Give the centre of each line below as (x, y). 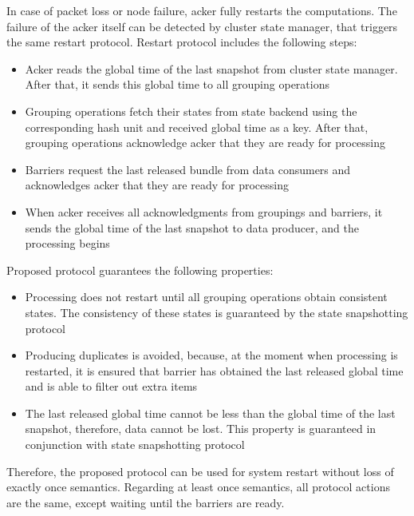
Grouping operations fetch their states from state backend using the (191, 111)
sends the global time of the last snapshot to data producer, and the (192, 227)
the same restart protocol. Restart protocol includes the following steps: (182, 42)
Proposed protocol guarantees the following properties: (140, 270)
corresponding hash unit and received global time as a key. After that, (197, 127)
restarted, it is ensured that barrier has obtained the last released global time (214, 370)
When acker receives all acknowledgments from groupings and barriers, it (204, 211)
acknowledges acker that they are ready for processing (157, 185)
